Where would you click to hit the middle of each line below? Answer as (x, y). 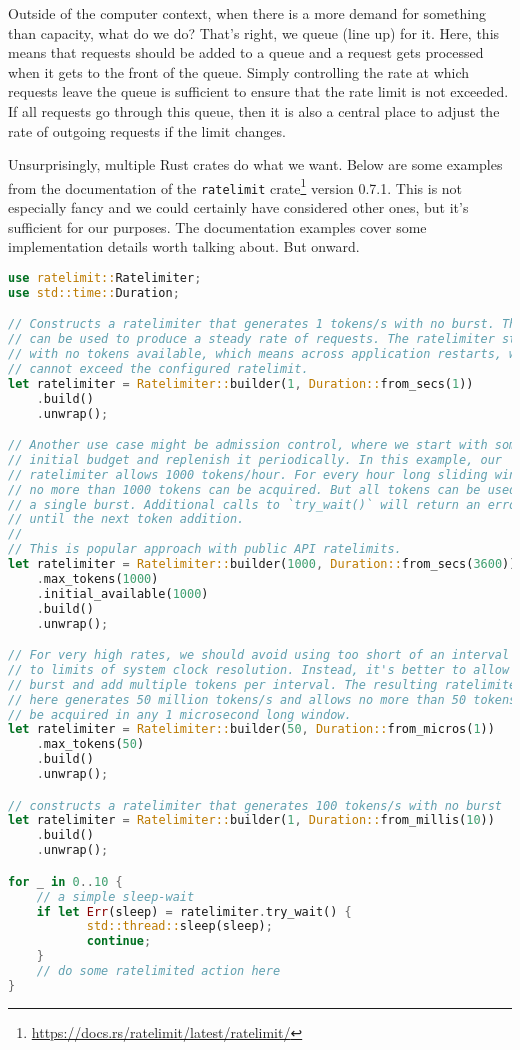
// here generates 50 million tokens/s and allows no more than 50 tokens (262, 699)
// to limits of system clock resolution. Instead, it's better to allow (259, 669)
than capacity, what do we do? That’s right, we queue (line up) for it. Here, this (254, 32)
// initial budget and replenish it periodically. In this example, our (255, 459)
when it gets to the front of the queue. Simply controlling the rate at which (239, 71)
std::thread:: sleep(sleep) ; (179, 926)
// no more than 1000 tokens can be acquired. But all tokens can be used (262, 489)
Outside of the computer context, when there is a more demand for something (247, 13)
